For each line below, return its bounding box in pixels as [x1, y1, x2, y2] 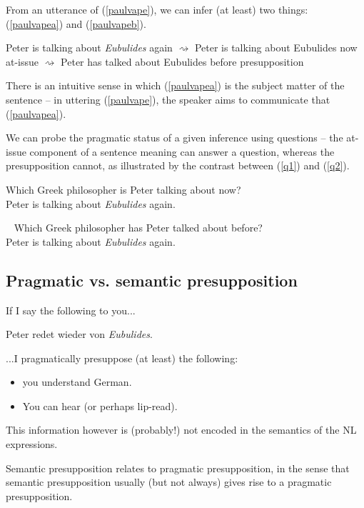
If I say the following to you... [6, 302, 136, 317]
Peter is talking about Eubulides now [194, 40, 358, 55]
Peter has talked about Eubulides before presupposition [61, 54, 304, 69]
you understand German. [22, 374, 132, 389]
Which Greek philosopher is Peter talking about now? [6, 181, 241, 196]
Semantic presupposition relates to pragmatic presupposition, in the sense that [6, 460, 350, 475]
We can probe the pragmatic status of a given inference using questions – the [6, 130, 343, 145]
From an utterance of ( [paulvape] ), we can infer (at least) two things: [6, 2, 308, 16]
